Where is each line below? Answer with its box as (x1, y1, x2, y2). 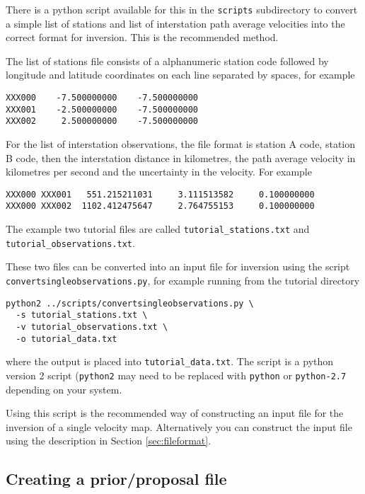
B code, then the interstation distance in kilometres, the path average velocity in (6, 150, 356, 165)
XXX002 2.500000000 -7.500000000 (6, 116, 199, 127)
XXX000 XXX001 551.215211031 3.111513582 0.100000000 (6, 189, 315, 200)
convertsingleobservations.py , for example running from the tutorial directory (6, 273, 360, 287)
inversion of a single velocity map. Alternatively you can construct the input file (6, 419, 352, 434)
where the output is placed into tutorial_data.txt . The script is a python (6, 354, 334, 369)
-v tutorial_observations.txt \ (16, 321, 168, 332)
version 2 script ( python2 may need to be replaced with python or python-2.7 (6, 367, 347, 382)
